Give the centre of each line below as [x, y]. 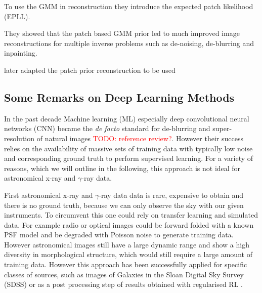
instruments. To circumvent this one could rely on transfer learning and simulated [131, 215]
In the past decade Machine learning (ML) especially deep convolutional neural [127, 118]
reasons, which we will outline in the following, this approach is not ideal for [122, 168]
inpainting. [21, 53]
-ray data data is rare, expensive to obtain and [171, 195]
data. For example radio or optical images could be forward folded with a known [129, 224]
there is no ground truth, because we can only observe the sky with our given [124, 205]
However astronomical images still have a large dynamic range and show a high [127, 244]
